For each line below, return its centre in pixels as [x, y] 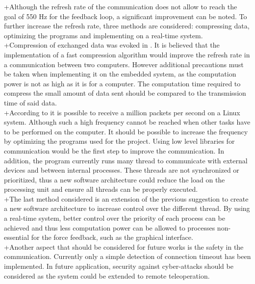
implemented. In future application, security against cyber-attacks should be [119, 266]
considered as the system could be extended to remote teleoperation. [107, 275]
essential [17, 237]
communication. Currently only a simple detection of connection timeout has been [127, 256]
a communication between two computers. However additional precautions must [124, 64]
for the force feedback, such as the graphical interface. [112, 237]
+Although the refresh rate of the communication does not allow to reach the [121, 6]
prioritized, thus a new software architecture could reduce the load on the [115, 179]
